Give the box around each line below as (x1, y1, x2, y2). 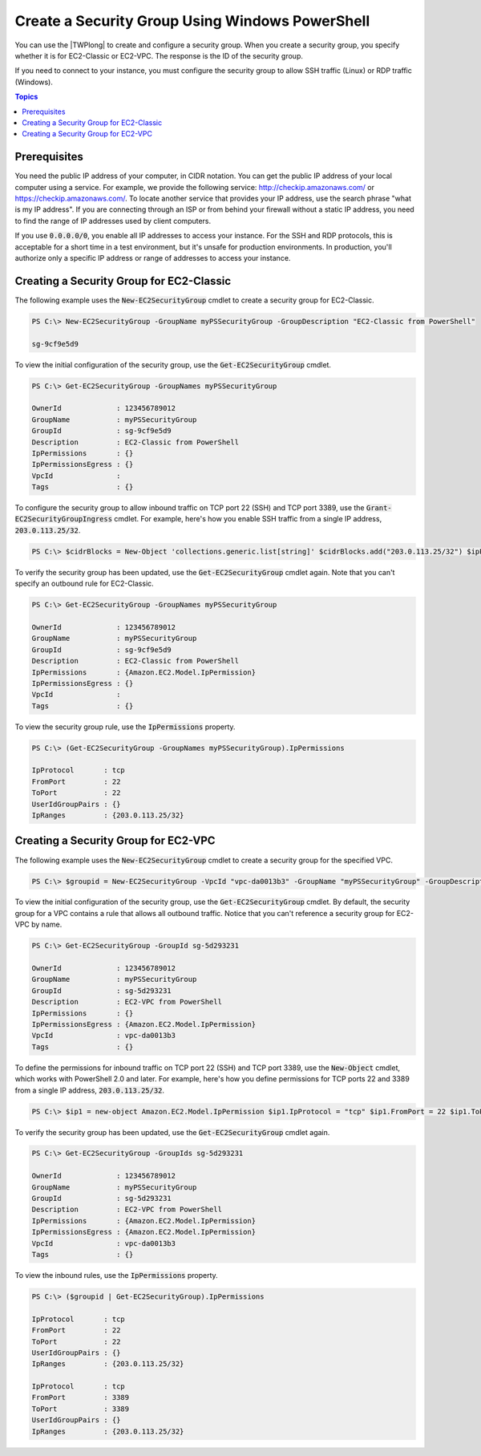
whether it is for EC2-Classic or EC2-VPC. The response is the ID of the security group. (14, 51, 304, 60)
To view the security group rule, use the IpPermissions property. (14, 722, 236, 732)
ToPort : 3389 (31, 1404, 130, 1413)
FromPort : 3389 (31, 1393, 130, 1402)
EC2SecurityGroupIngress (14, 514, 112, 524)
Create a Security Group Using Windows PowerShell (14, 12, 370, 30)
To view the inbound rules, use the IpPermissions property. (14, 1270, 218, 1280)
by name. (30, 919, 63, 930)
